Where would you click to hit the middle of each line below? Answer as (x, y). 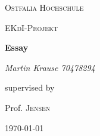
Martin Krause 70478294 (50, 67)
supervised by (30, 87)
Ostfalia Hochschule (44, 7)
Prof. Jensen (28, 107)
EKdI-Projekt (32, 27)
